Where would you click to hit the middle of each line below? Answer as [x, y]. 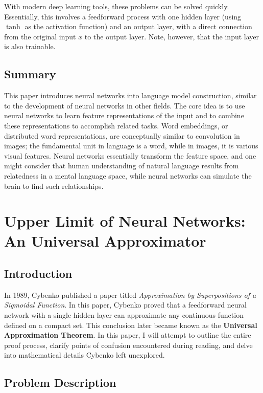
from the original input [40, 36]
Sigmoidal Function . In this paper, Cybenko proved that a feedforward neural [125, 305]
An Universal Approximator [105, 241]
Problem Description [60, 383]
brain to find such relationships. [54, 185]
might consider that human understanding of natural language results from [122, 166]
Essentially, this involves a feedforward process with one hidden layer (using [123, 16]
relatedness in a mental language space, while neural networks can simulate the [128, 175]
